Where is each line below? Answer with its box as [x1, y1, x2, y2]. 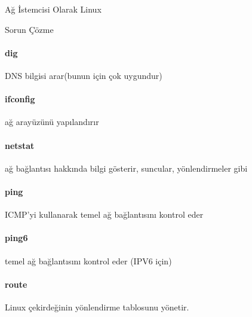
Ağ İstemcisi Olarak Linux [5, 3, 102, 15]
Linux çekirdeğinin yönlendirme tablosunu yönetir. [5, 300, 189, 313]
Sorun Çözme [5, 23, 54, 35]
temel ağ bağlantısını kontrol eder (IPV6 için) [5, 254, 172, 267]
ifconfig [5, 93, 35, 105]
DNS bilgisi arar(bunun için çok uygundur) [5, 69, 162, 81]
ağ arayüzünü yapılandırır [5, 115, 99, 128]
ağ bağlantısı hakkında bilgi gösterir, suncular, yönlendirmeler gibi [5, 161, 248, 174]
